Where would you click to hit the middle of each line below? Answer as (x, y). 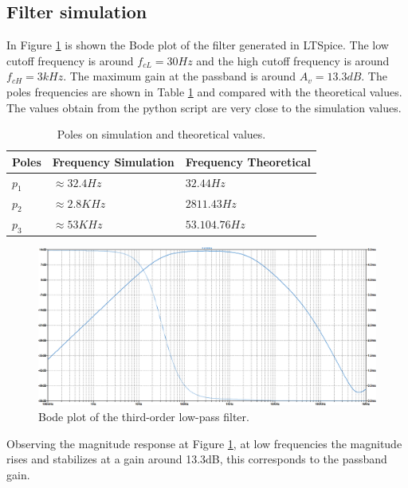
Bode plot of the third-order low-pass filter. (144, 416)
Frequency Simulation (113, 161)
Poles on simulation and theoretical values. (161, 134)
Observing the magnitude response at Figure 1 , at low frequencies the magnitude (204, 443)
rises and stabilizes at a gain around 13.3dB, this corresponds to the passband (197, 459)
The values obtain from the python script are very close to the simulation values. (204, 107)
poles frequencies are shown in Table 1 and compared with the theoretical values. (204, 91)
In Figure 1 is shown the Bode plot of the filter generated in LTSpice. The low (198, 45)
